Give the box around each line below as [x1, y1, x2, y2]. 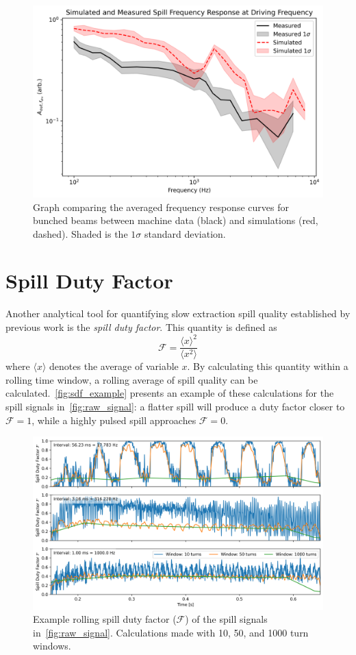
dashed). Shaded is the [33, 226, 128, 240]
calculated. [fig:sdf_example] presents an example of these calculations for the [5, 386, 334, 400]
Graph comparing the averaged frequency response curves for [33, 199, 289, 214]
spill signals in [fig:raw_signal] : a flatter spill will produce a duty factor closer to [5, 399, 345, 413]
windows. [33, 639, 71, 653]
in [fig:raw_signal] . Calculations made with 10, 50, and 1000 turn [33, 625, 309, 639]
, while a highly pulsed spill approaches [31, 412, 196, 427]
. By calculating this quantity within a [187, 359, 348, 373]
